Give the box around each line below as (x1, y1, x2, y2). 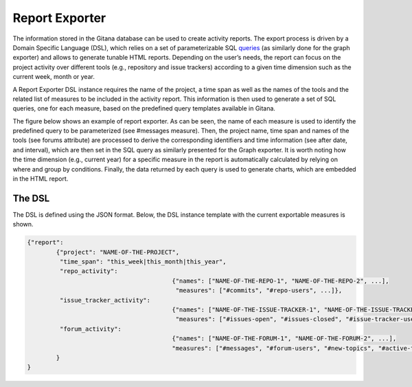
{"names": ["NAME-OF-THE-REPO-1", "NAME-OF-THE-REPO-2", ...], (172, 277, 389, 285)
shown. (12, 220, 34, 228)
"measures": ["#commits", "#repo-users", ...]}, (175, 287, 343, 294)
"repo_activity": (59, 268, 118, 275)
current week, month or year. (12, 73, 95, 81)
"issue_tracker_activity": (59, 296, 151, 304)
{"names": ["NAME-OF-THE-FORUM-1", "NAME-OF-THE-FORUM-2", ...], (172, 335, 397, 342)
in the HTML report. (12, 175, 69, 183)
